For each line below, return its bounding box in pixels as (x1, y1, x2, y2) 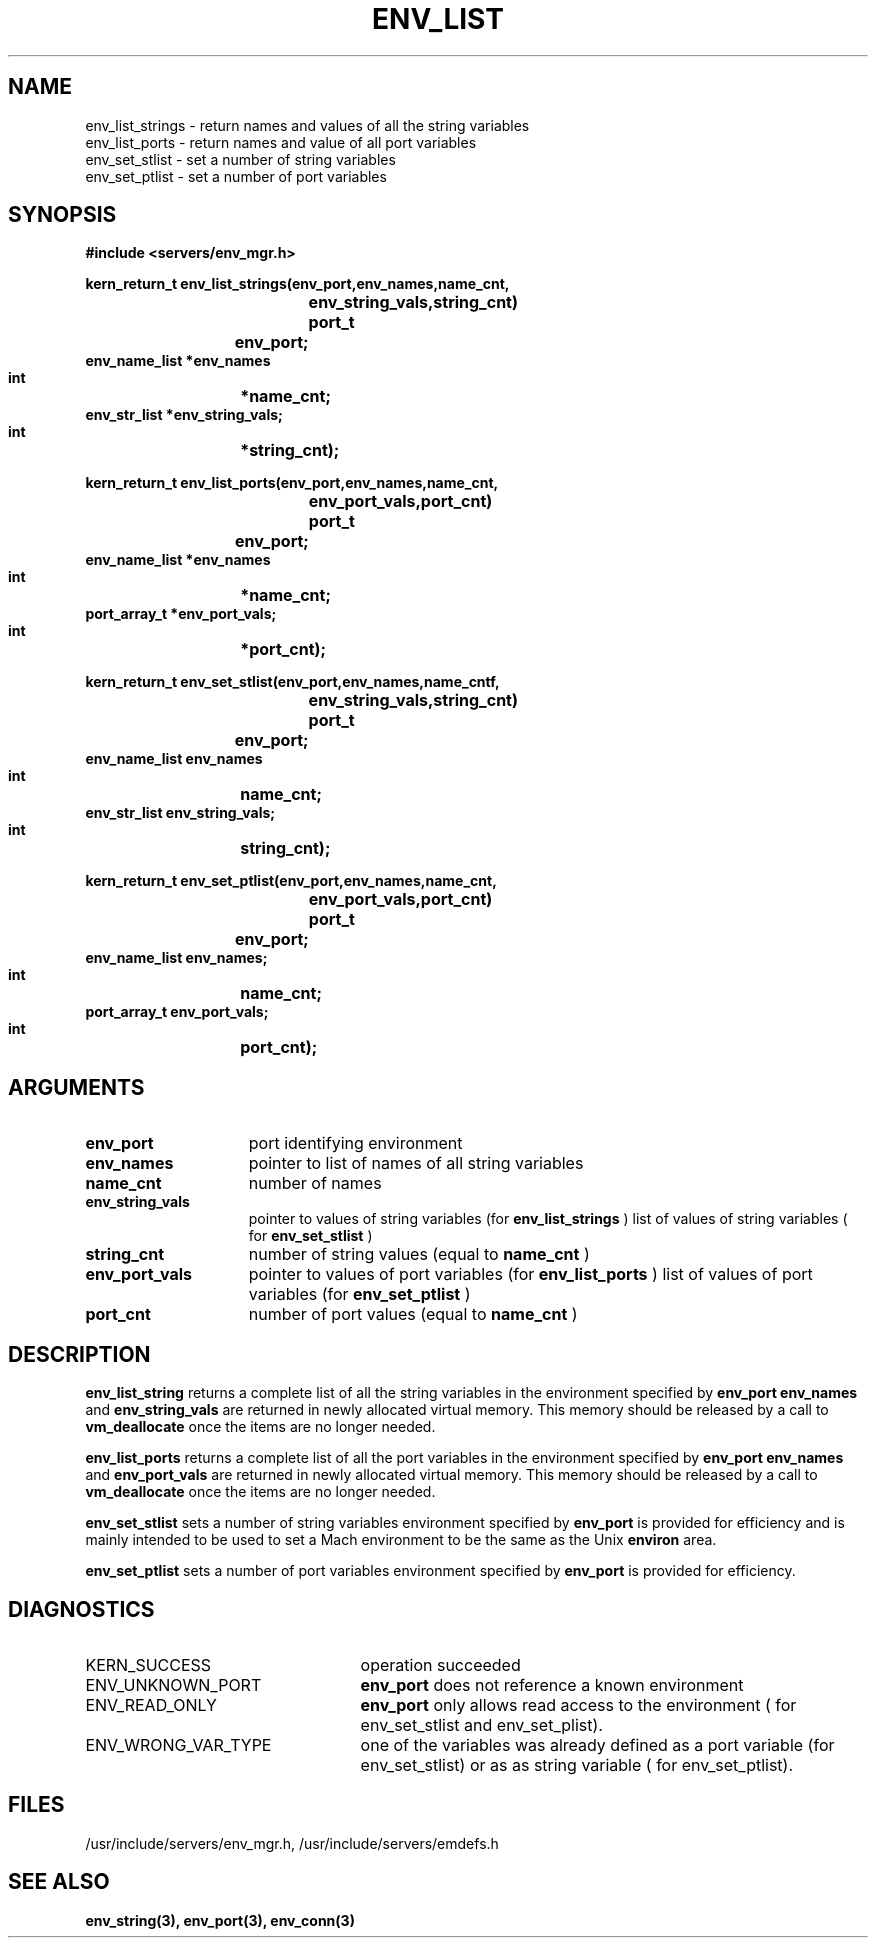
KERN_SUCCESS (85, 1654, 212, 1675)
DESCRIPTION (8, 1341, 151, 1367)
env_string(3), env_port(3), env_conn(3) (85, 1911, 355, 1929)
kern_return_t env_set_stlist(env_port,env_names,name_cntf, (85, 673, 500, 691)
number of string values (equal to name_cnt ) (248, 1244, 590, 1265)
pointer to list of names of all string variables (248, 1153, 584, 1174)
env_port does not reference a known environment (360, 1674, 744, 1695)
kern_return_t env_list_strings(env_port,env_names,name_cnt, (85, 275, 510, 293)
